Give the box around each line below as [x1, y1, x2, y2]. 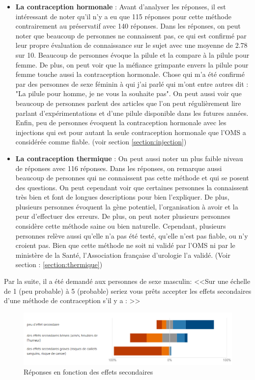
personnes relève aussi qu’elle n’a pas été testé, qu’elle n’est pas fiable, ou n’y [15, 230, 248, 241]
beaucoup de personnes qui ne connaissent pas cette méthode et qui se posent [15, 173, 249, 183]
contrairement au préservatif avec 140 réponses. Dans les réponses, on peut [15, 21, 241, 31]
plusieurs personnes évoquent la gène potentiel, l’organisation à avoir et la [15, 201, 238, 211]
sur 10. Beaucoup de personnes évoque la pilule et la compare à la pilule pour [15, 49, 250, 60]
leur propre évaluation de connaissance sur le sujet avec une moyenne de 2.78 [15, 40, 248, 50]
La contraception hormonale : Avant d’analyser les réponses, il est [15, 1, 226, 11]
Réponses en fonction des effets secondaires [24, 367, 153, 377]
